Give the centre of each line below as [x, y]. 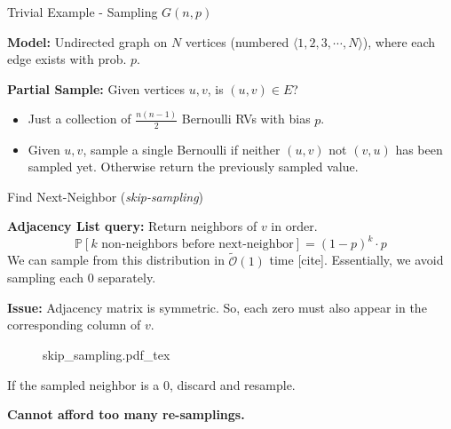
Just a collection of [79, 119]
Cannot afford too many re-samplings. [126, 414]
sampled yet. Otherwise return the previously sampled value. [193, 167]
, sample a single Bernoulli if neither [182, 149]
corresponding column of [74, 325]
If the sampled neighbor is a [83, 384]
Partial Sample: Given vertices [96, 88]
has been [419, 149]
